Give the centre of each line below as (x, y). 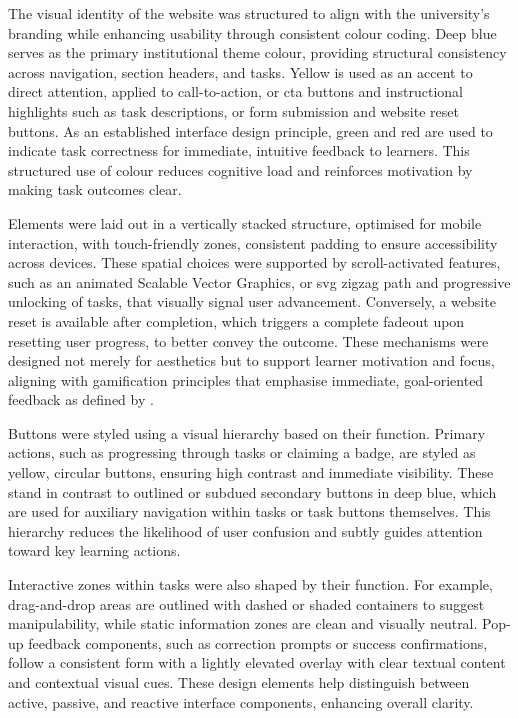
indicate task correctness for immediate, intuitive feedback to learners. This (239, 150)
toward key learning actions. (94, 550)
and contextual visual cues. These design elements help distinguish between (239, 682)
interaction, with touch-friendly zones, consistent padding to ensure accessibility (253, 242)
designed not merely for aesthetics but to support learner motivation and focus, (251, 360)
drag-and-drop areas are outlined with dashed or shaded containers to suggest (246, 603)
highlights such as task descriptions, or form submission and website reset (233, 110)
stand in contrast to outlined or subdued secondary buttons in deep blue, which (252, 491)
